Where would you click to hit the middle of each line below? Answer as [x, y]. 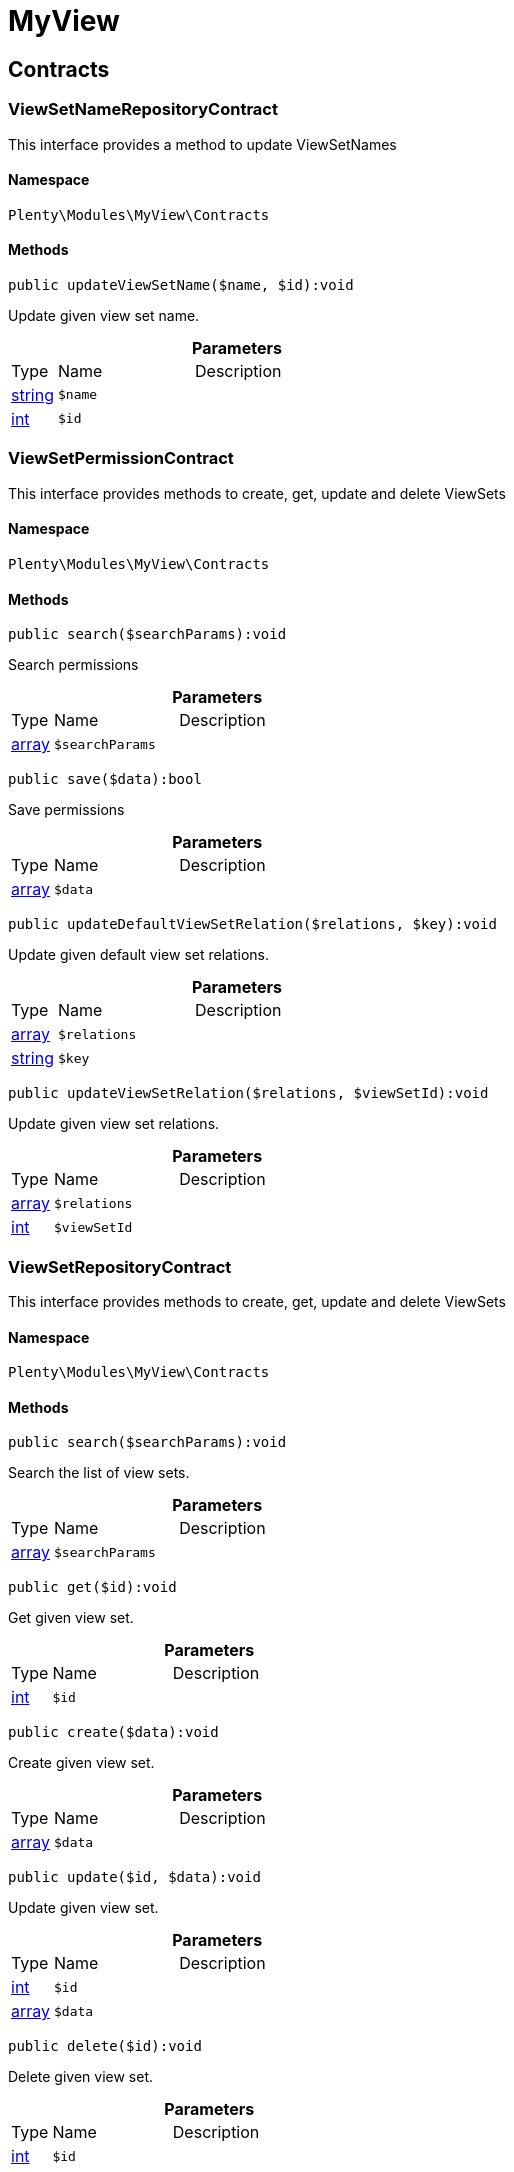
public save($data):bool [105, 779]
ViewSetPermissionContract [121, 458]
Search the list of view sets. [99, 1473]
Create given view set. [81, 1763]
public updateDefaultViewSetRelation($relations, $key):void [252, 924]
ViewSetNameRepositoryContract [143, 109]
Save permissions [66, 810]
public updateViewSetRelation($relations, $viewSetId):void [248, 1093]
